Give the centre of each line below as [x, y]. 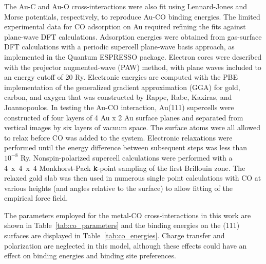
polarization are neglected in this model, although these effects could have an [126, 245]
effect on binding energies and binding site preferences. [90, 256]
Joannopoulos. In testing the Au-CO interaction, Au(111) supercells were [119, 107]
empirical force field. [36, 198]
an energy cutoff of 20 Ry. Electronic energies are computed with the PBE [121, 77]
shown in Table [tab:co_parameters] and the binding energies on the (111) [122, 225]
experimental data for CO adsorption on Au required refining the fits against [125, 27]
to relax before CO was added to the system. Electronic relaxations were [118, 137]
